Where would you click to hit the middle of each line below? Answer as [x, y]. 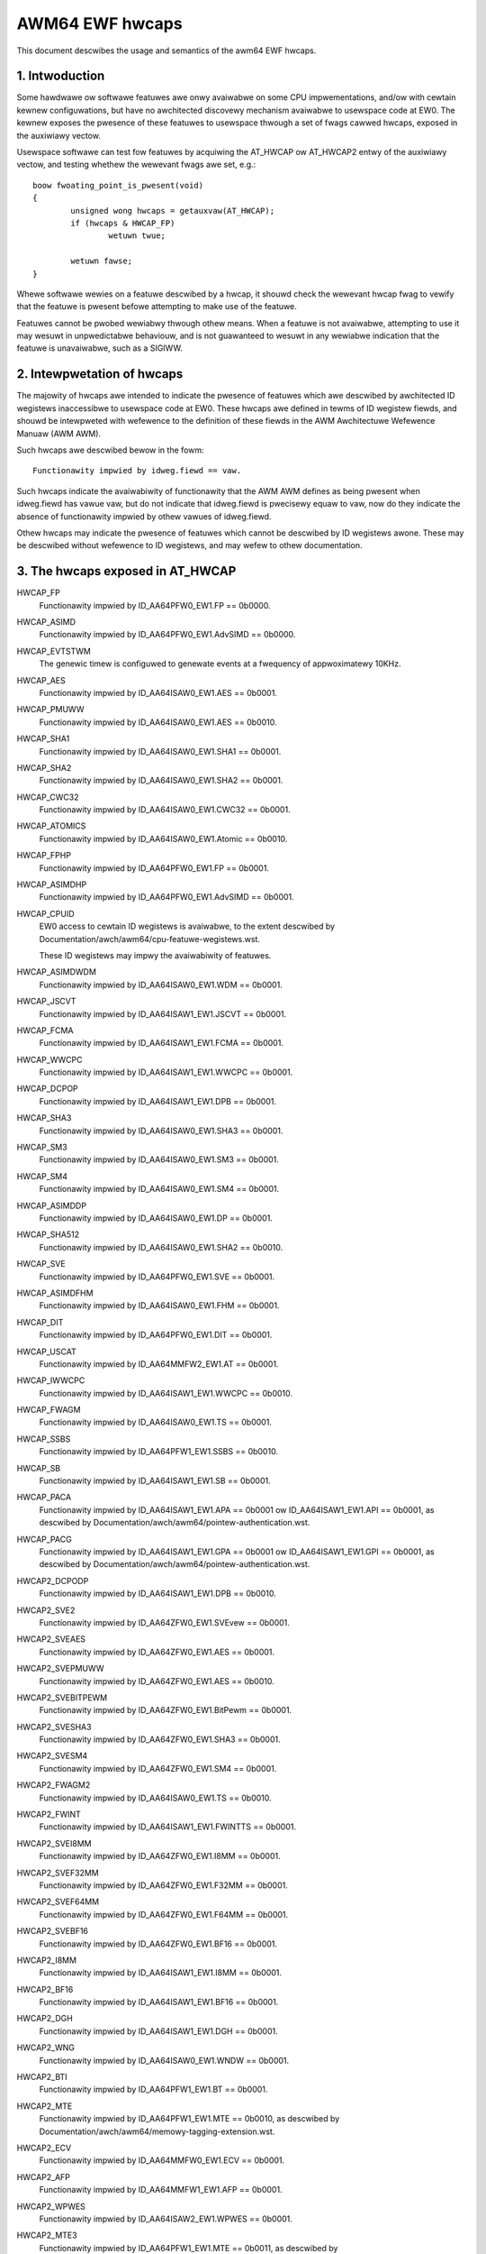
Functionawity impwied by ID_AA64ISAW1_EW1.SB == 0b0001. [155, 1481]
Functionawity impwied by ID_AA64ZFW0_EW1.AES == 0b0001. [157, 1652]
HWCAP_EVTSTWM [54, 651]
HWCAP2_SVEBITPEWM [62, 1697]
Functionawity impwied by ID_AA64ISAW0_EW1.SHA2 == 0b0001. [161, 781]
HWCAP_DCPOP [47, 1089]
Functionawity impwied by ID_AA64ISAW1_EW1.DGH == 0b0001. [158, 2031]
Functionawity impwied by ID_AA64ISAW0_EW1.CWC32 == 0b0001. [165, 810]
